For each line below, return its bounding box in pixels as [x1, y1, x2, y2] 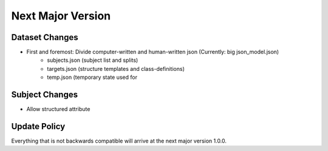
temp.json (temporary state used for [47, 73, 138, 81]
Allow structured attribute [26, 106, 91, 113]
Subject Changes [11, 90, 78, 100]
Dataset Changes [11, 32, 78, 42]
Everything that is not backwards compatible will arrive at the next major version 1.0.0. [11, 137, 227, 145]
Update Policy [11, 121, 66, 132]
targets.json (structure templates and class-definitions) [47, 65, 185, 72]
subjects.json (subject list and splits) [47, 56, 138, 64]
